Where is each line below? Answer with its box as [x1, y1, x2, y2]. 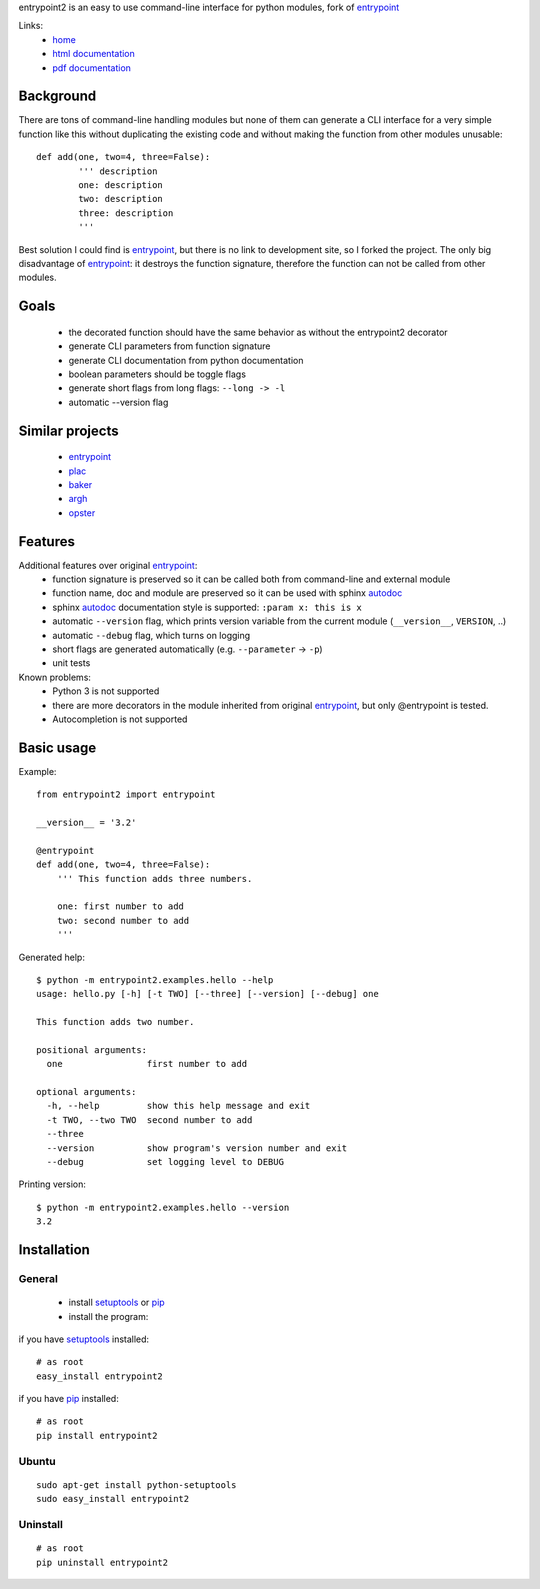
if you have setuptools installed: [18, 1333, 150, 1345]
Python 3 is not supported [52, 685, 160, 697]
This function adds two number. [36, 1016, 195, 1028]
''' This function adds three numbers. [56, 873, 253, 884]
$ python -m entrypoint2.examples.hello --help [36, 974, 274, 985]
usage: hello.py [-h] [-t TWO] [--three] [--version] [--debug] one [36, 988, 379, 1000]
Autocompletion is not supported [52, 713, 188, 725]
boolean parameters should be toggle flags [68, 368, 247, 380]
